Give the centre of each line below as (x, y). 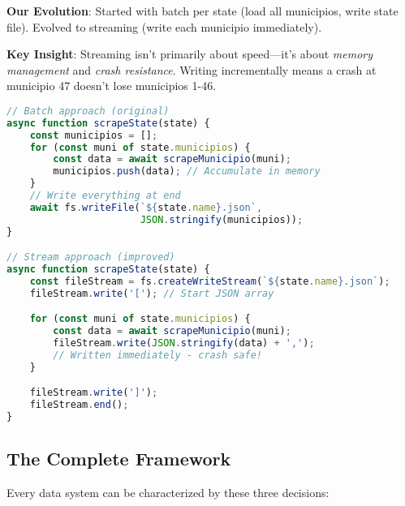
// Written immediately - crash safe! (157, 356)
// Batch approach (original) (88, 111)
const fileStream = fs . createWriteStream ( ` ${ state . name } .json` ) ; (210, 281)
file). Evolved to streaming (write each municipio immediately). (164, 26)
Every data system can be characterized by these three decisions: (168, 493)
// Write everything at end (105, 196)
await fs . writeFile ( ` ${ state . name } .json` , (146, 207)
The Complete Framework (119, 459)
